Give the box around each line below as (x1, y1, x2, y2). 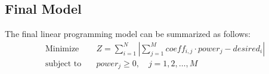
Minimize (45, 44, 79, 53)
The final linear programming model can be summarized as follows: (5, 27, 251, 40)
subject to (45, 59, 82, 68)
